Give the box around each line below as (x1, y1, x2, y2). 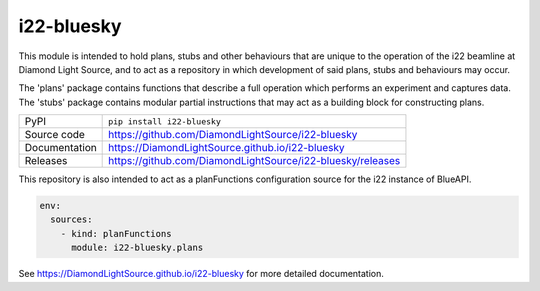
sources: (50, 214, 93, 225)
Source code (24, 128, 85, 142)
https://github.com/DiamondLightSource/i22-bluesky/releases (108, 154, 401, 168)
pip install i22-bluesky (108, 116, 222, 127)
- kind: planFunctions (60, 228, 172, 239)
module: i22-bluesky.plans (71, 242, 204, 254)
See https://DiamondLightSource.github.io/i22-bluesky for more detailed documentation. (18, 268, 385, 280)
